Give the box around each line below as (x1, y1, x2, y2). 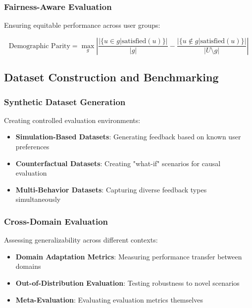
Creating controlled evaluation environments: (4, 115, 141, 125)
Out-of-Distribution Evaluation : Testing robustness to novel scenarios (15, 277, 240, 288)
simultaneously (15, 194, 61, 204)
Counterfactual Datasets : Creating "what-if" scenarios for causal (15, 158, 221, 168)
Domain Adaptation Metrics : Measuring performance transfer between (15, 251, 242, 261)
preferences (15, 141, 50, 151)
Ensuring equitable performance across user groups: (4, 20, 160, 30)
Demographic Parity (8, 42, 70, 50)
